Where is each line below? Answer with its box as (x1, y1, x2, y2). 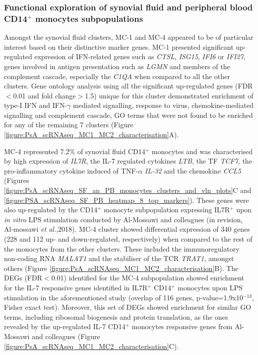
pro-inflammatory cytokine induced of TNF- (4, 165, 138, 176)
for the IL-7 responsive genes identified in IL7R (4, 282, 148, 292)
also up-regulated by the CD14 (4, 204, 98, 215)
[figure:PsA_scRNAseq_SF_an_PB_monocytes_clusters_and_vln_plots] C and (4, 185, 252, 195)
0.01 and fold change (13, 90, 76, 100)
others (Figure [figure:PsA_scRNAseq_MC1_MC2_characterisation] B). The (4, 263, 239, 273)
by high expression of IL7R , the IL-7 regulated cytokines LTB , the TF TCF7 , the (4, 156, 252, 166)
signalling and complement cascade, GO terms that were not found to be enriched (4, 109, 253, 120)
